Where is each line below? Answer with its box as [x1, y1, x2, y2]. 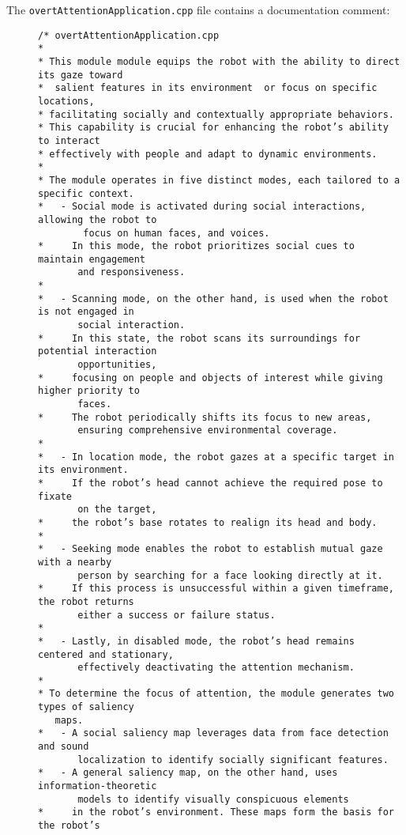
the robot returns [38, 595, 134, 607]
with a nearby [38, 556, 112, 568]
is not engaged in [38, 306, 134, 318]
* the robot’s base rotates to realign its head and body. [38, 516, 378, 528]
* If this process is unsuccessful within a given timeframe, [38, 583, 395, 595]
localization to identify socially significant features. [77, 754, 389, 765]
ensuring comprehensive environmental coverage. [77, 425, 338, 436]
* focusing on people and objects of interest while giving [38, 372, 383, 383]
